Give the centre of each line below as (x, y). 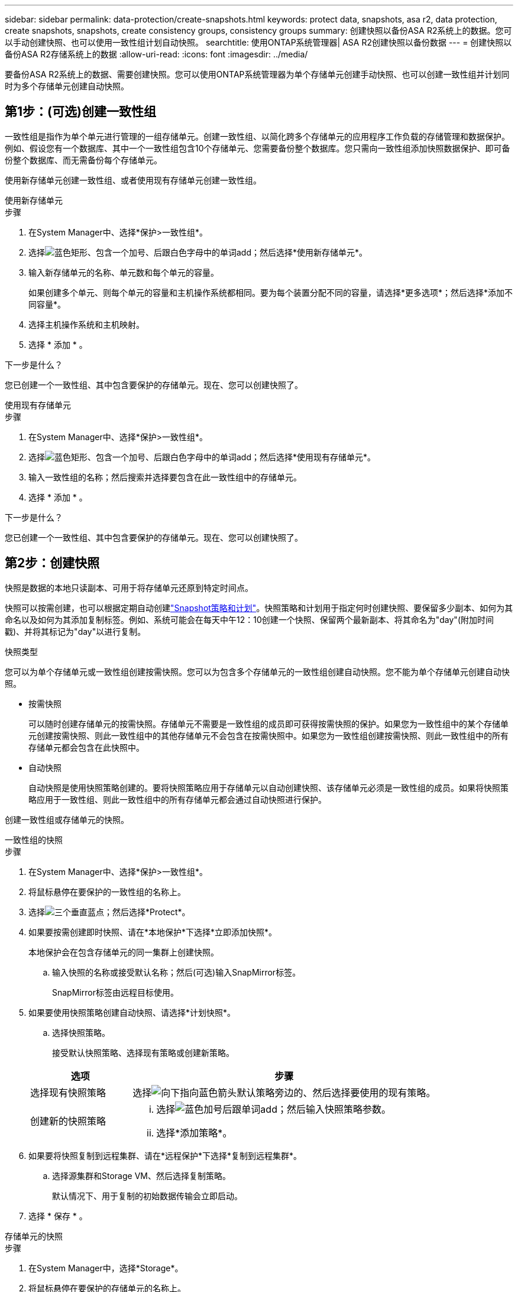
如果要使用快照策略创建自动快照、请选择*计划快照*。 (132, 1012)
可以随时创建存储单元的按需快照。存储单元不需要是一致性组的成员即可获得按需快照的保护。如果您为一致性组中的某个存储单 (268, 723)
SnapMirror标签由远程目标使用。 (115, 992)
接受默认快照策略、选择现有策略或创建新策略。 (143, 1052)
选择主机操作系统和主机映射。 (86, 324)
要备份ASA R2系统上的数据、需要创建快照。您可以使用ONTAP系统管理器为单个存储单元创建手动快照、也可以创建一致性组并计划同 (257, 74)
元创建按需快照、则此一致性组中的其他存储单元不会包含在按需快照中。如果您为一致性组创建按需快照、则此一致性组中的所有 (268, 735)
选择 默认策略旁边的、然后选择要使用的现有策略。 (284, 1092)
